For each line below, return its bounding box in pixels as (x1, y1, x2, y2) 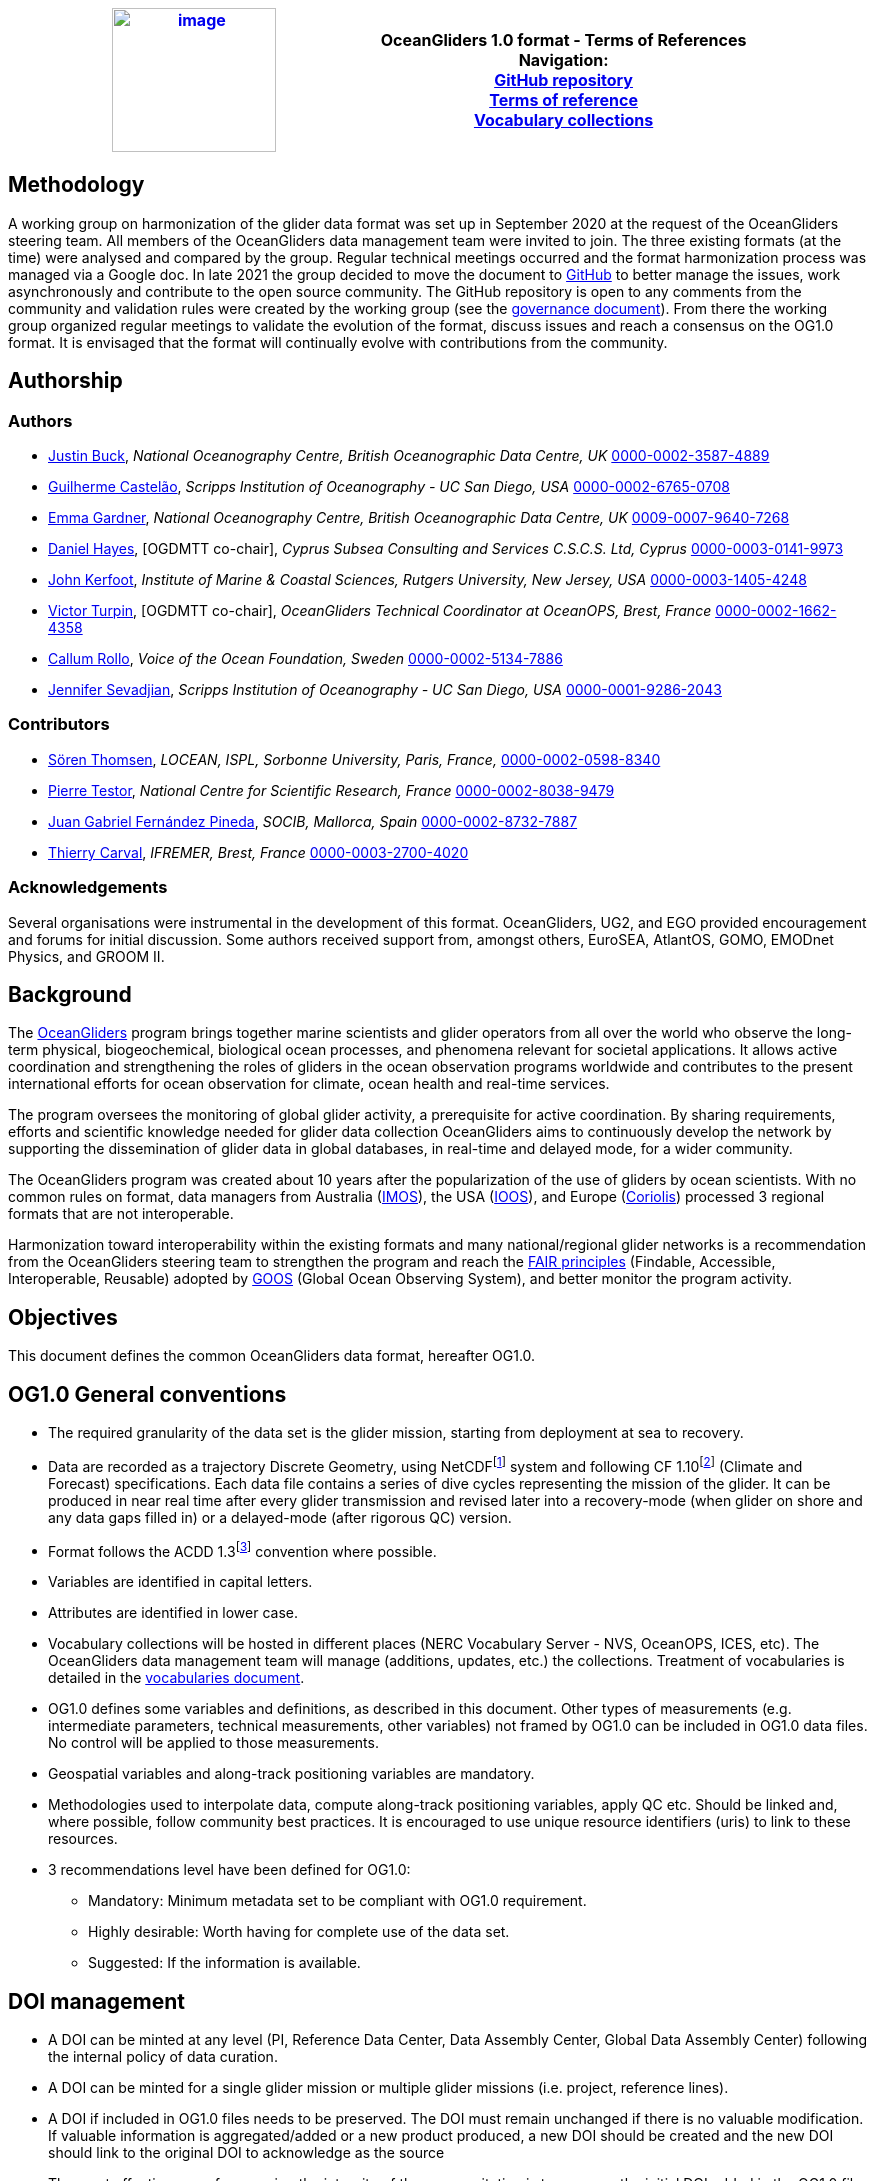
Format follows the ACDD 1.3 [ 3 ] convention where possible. (48, 1539, 437, 1560)
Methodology (8, 172, 145, 198)
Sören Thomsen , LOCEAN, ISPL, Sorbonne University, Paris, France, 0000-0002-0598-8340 (48, 750, 661, 768)
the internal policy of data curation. (48, 2048, 278, 2066)
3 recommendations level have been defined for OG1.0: (48, 1861, 411, 1879)
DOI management (8, 1988, 186, 2014)
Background (8, 981, 132, 1007)
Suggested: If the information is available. (88, 1954, 361, 1972)
